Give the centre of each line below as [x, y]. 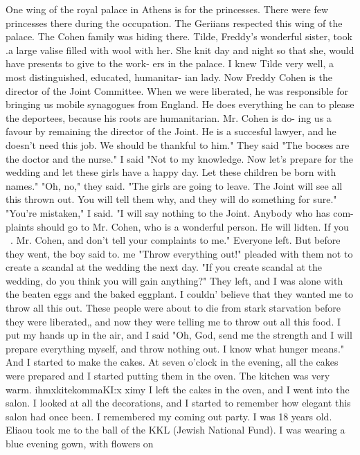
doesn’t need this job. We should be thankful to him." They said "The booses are [178, 144]
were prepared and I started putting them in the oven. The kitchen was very [168, 376]
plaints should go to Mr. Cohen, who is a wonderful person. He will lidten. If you [177, 226]
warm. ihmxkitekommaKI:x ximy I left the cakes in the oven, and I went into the [178, 389]
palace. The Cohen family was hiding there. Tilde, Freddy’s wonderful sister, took [179, 36]
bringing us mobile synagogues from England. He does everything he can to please [180, 104]
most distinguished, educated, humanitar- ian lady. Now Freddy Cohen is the [169, 77]
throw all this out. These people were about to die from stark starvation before [173, 308]
